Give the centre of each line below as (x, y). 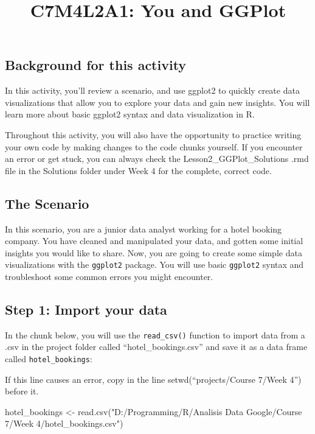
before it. (22, 391)
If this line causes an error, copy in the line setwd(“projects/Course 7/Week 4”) (153, 379)
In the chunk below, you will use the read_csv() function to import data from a (155, 334)
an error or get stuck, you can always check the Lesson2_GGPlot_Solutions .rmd (157, 159)
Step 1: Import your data (86, 309)
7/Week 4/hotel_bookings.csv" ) (64, 423)
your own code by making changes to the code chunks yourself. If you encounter (154, 146)
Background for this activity (96, 65)
